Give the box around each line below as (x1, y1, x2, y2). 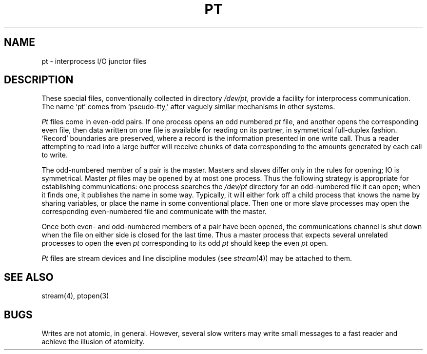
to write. (41, 151, 68, 159)
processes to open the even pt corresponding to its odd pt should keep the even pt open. (41, 239, 328, 248)
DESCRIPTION (4, 74, 74, 86)
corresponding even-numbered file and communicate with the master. (41, 207, 267, 216)
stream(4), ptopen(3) (41, 292, 109, 300)
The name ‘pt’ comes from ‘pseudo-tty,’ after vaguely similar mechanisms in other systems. (41, 102, 335, 111)
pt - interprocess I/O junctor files (41, 57, 147, 65)
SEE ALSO (4, 271, 54, 283)
